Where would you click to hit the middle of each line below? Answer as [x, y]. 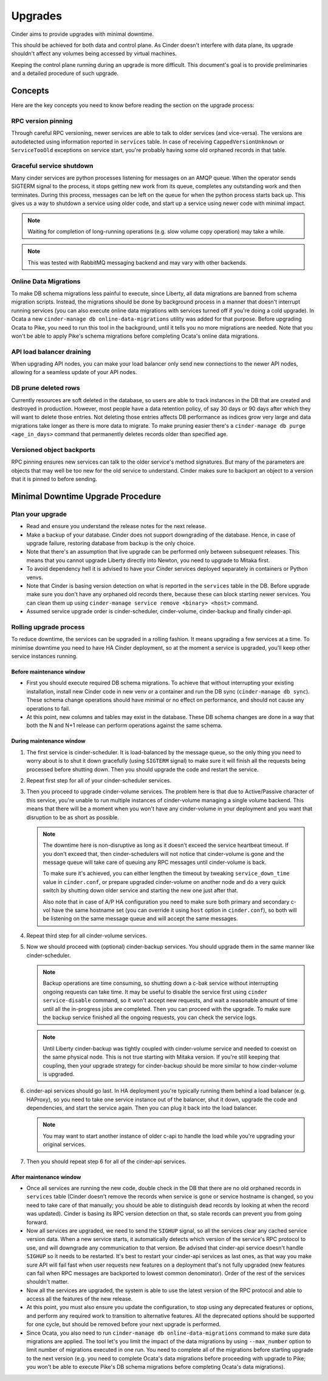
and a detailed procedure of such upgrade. [65, 74]
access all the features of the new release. [80, 1299]
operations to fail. [48, 708]
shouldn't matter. [48, 1282]
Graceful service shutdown [52, 165]
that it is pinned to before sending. [54, 479]
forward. [37, 1222]
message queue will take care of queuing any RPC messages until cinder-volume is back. [155, 862]
